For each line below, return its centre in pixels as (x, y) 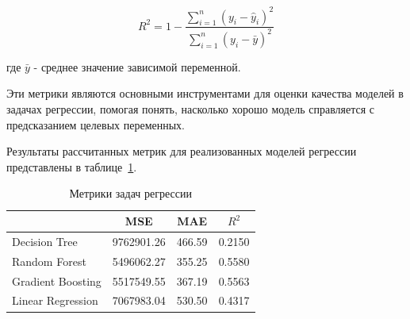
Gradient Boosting (57, 281)
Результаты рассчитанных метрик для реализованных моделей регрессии (182, 151)
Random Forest (49, 261)
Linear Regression (55, 300)
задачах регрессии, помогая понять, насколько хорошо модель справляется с (191, 109)
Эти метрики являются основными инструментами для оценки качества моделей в (205, 93)
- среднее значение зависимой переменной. (137, 66)
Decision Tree (45, 241)
